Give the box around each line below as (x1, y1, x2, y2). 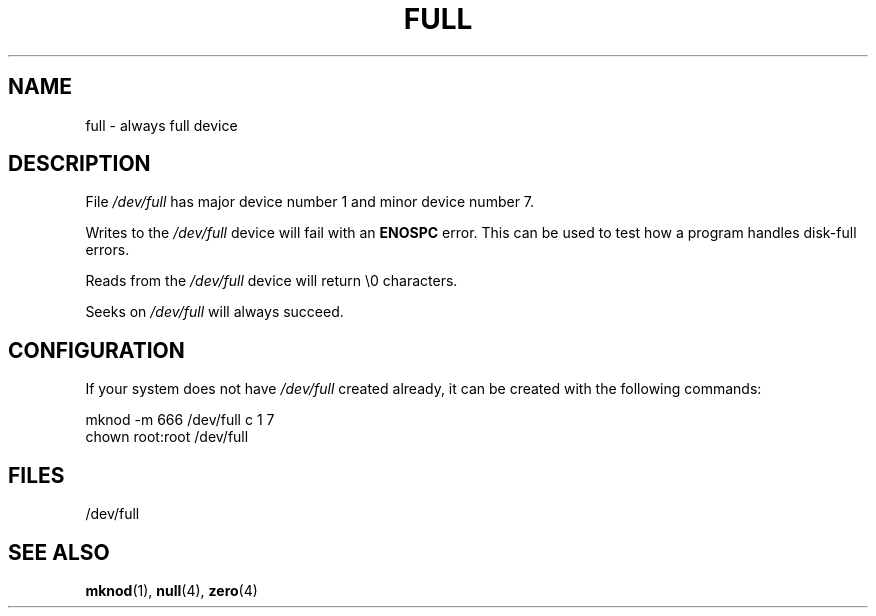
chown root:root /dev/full (85, 428, 249, 446)
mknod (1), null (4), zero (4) (85, 581, 258, 599)
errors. (85, 241, 130, 259)
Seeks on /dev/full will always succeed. (85, 303, 344, 321)
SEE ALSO (8, 539, 110, 565)
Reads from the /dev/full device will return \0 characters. (85, 272, 458, 290)
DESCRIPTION (8, 151, 151, 177)
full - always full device (85, 116, 238, 134)
